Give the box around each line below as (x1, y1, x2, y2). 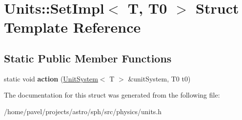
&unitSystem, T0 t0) (128, 73, 191, 83)
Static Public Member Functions (4, 50, 172, 65)
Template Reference (4, 17, 141, 37)
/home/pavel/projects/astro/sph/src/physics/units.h (4, 106, 162, 116)
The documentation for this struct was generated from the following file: (4, 90, 220, 100)
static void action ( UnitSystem (4, 73, 98, 83)
